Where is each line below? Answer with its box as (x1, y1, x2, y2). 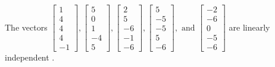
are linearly (229, 21, 270, 33)
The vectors (5, 21, 48, 33)
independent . (5, 51, 55, 63)
